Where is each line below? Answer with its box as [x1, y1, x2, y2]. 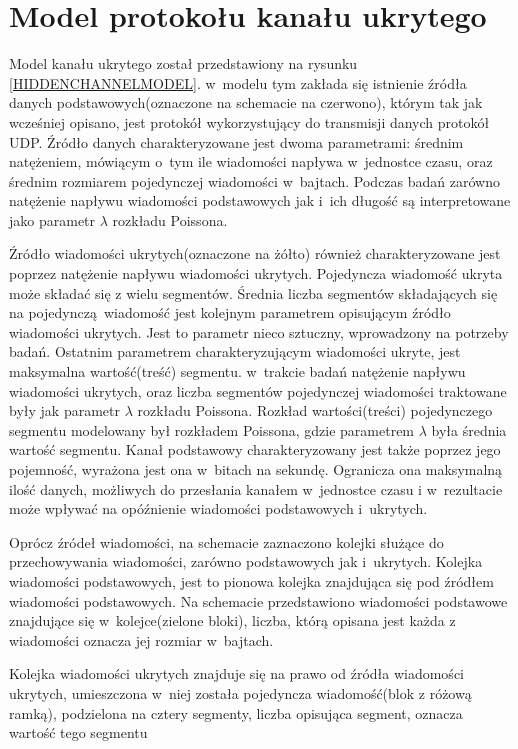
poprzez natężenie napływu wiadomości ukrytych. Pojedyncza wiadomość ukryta [9, 263, 503, 284]
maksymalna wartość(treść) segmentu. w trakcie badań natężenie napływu [9, 361, 466, 382]
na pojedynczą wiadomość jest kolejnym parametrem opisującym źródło [9, 302, 451, 323]
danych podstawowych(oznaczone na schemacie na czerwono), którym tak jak [9, 92, 483, 113]
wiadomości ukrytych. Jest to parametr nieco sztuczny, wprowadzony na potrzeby [9, 321, 509, 342]
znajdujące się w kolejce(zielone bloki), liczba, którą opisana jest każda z [9, 610, 456, 631]
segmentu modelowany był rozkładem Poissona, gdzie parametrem [9, 419, 415, 440]
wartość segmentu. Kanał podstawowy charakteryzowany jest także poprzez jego [9, 439, 501, 460]
